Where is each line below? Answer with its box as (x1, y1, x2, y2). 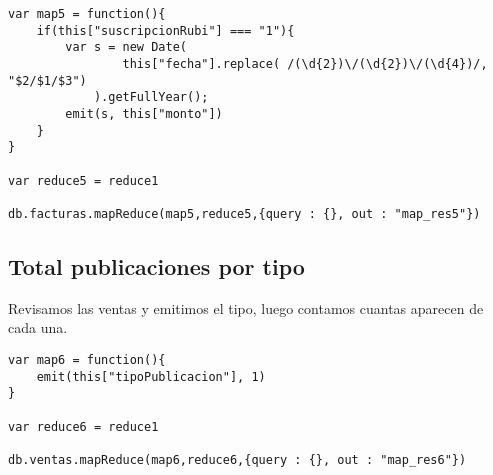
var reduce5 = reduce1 (8, 173, 159, 188)
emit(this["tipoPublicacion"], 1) (36, 369, 266, 384)
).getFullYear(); (93, 90, 209, 105)
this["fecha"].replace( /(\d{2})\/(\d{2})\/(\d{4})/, (122, 56, 488, 71)
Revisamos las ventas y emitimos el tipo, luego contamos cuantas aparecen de (8, 297, 484, 318)
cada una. (8, 317, 68, 338)
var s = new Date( (65, 40, 187, 55)
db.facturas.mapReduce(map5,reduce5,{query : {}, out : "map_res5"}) (8, 206, 481, 221)
